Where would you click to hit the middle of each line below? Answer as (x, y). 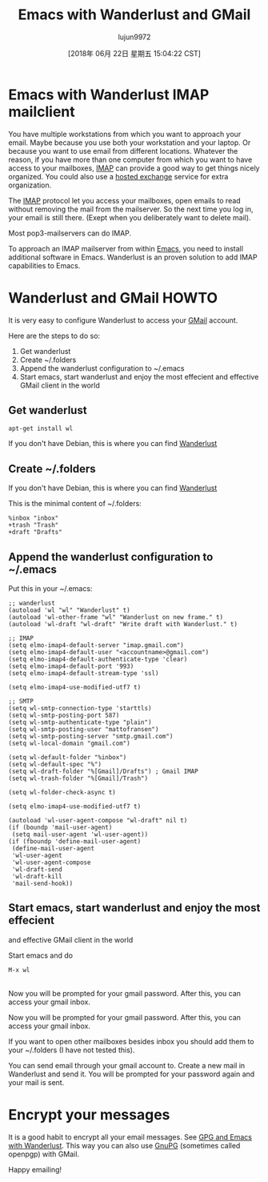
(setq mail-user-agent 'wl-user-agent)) (80, 834)
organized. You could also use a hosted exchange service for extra (118, 176)
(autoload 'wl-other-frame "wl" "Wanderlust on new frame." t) (116, 617)
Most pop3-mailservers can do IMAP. (70, 233)
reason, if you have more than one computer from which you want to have (130, 159)
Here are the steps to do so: (54, 336)
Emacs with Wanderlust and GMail (134, 15)
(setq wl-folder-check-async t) (62, 793)
